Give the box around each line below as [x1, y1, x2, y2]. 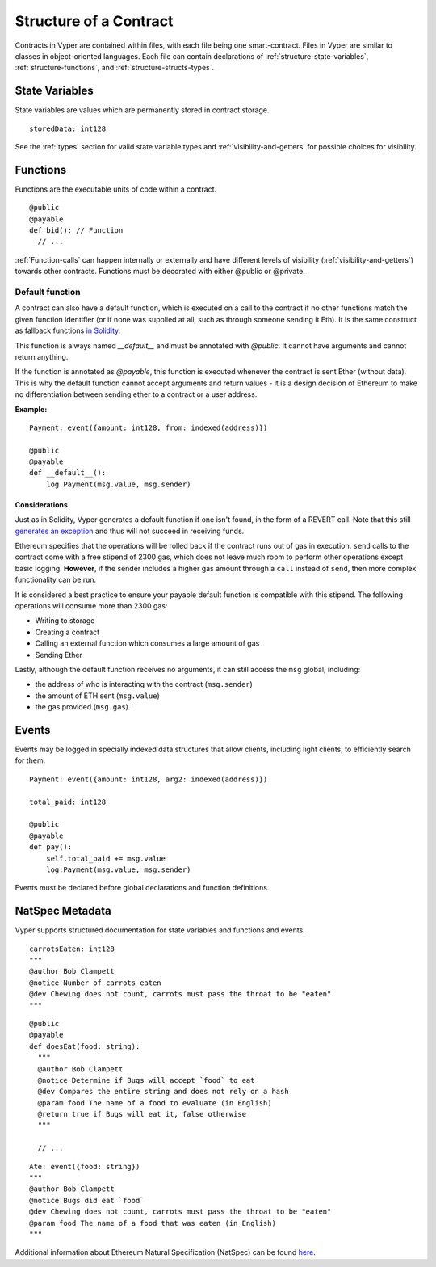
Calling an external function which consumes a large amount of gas [35, 638, 260, 648]
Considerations [15, 499, 69, 509]
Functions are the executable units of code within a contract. [15, 184, 217, 194]
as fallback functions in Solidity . [15, 326, 121, 335]
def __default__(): [29, 469, 107, 478]
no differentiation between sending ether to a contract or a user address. [15, 389, 258, 399]
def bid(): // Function [29, 226, 124, 235]
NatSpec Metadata [15, 904, 112, 918]
